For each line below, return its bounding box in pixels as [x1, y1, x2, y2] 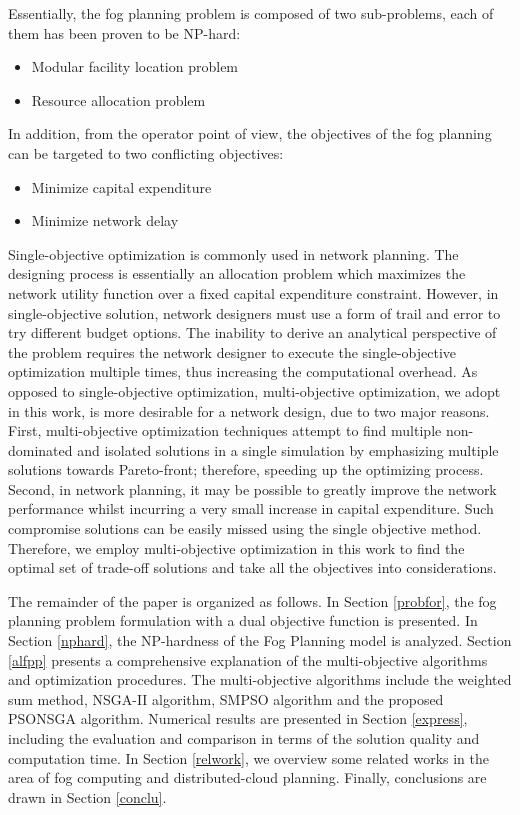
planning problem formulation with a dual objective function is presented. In [8, 610, 478, 631]
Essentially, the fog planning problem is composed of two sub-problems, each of [8, 3, 494, 23]
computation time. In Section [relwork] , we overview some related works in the [8, 747, 489, 768]
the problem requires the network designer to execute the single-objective [8, 341, 456, 362]
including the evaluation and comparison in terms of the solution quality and [8, 728, 480, 748]
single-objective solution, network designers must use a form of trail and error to [8, 302, 501, 323]
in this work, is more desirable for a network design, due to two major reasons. [8, 400, 490, 421]
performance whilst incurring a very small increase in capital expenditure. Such [8, 498, 494, 519]
